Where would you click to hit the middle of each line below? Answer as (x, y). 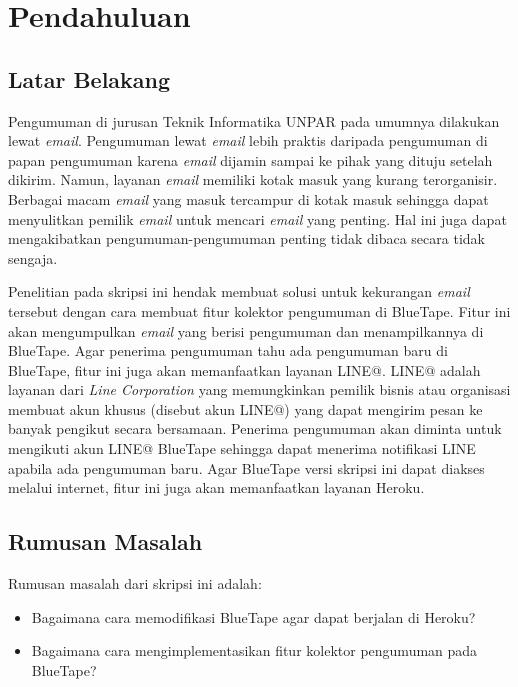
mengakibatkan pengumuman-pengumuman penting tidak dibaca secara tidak (246, 238)
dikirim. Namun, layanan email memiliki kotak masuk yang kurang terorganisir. (253, 179)
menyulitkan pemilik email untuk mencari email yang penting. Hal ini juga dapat (257, 218)
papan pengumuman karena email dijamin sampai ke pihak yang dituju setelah (250, 159)
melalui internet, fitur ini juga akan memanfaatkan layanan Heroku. (216, 487)
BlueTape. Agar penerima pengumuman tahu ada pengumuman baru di (228, 350)
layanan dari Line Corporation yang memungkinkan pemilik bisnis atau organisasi (259, 389)
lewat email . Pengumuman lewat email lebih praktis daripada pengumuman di (248, 140)
